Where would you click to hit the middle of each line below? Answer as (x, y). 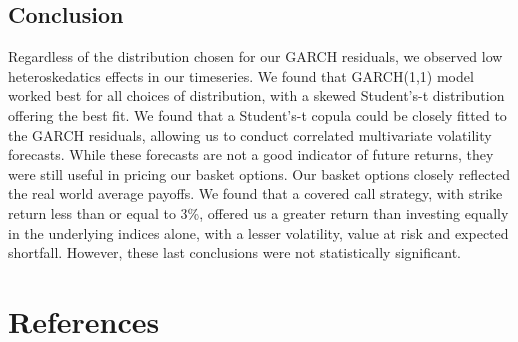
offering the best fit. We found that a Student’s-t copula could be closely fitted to (257, 114)
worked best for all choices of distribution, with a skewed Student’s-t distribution (256, 95)
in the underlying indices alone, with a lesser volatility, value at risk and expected (258, 232)
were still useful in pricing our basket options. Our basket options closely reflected (259, 173)
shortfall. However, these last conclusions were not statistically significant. (234, 252)
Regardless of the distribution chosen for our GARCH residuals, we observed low (255, 56)
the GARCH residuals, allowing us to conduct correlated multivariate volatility (250, 134)
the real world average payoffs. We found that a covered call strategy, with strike (255, 193)
